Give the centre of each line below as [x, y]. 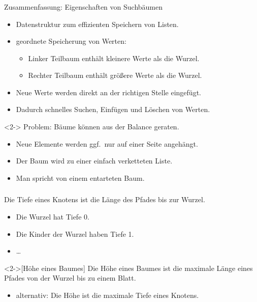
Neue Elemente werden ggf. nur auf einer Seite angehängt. [107, 143]
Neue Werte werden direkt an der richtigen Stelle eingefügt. [108, 92]
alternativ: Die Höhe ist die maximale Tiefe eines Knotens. [107, 295]
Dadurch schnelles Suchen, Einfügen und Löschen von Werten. [113, 109]
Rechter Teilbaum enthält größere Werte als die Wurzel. [115, 75]
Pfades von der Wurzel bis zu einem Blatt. [70, 278]
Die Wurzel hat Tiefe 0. [53, 216]
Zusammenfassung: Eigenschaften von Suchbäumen [84, 6]
